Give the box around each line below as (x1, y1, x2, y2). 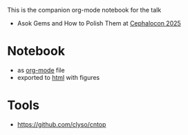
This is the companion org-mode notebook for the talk (7, 6, 162, 14)
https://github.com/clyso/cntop (17, 120, 106, 128)
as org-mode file (17, 65, 65, 74)
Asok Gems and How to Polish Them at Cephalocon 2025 (17, 19, 181, 27)
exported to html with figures (17, 73, 100, 81)
